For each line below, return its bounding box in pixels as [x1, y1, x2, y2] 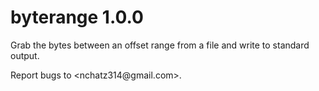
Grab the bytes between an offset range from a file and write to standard [10, 39, 310, 51]
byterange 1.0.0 [10, 6, 144, 29]
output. [10, 49, 40, 61]
